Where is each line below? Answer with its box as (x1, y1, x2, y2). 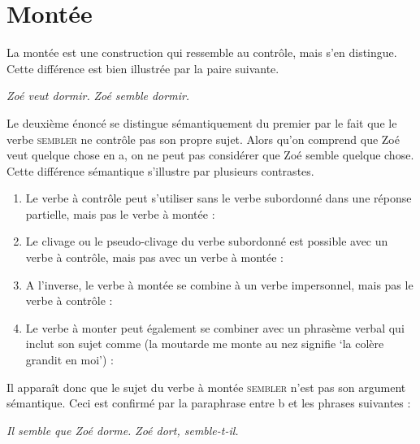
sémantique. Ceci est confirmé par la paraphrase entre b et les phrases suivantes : (6, 394, 411, 411)
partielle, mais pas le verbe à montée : (25, 205, 215, 222)
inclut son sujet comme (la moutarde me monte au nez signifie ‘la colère (25, 335, 384, 352)
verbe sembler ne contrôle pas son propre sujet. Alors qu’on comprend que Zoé (6, 130, 400, 147)
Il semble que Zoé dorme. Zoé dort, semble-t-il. (6, 421, 239, 438)
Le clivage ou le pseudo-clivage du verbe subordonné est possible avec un (25, 233, 388, 250)
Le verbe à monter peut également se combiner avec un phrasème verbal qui (25, 319, 405, 336)
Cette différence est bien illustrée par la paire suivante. (6, 59, 279, 76)
